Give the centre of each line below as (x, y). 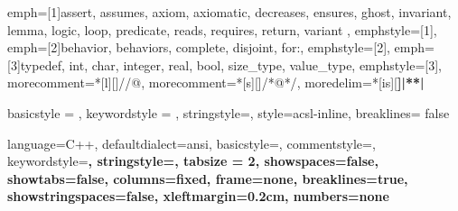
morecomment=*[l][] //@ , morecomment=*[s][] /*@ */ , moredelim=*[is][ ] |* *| (216, 83)
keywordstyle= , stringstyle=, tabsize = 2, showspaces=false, (193, 161)
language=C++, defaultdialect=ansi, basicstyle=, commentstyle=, (192, 143)
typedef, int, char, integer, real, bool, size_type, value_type (186, 64)
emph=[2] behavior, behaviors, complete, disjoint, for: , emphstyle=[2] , (199, 47)
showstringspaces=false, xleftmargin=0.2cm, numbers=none (198, 196)
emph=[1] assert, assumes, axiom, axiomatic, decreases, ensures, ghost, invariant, (229, 12)
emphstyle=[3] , (400, 64)
